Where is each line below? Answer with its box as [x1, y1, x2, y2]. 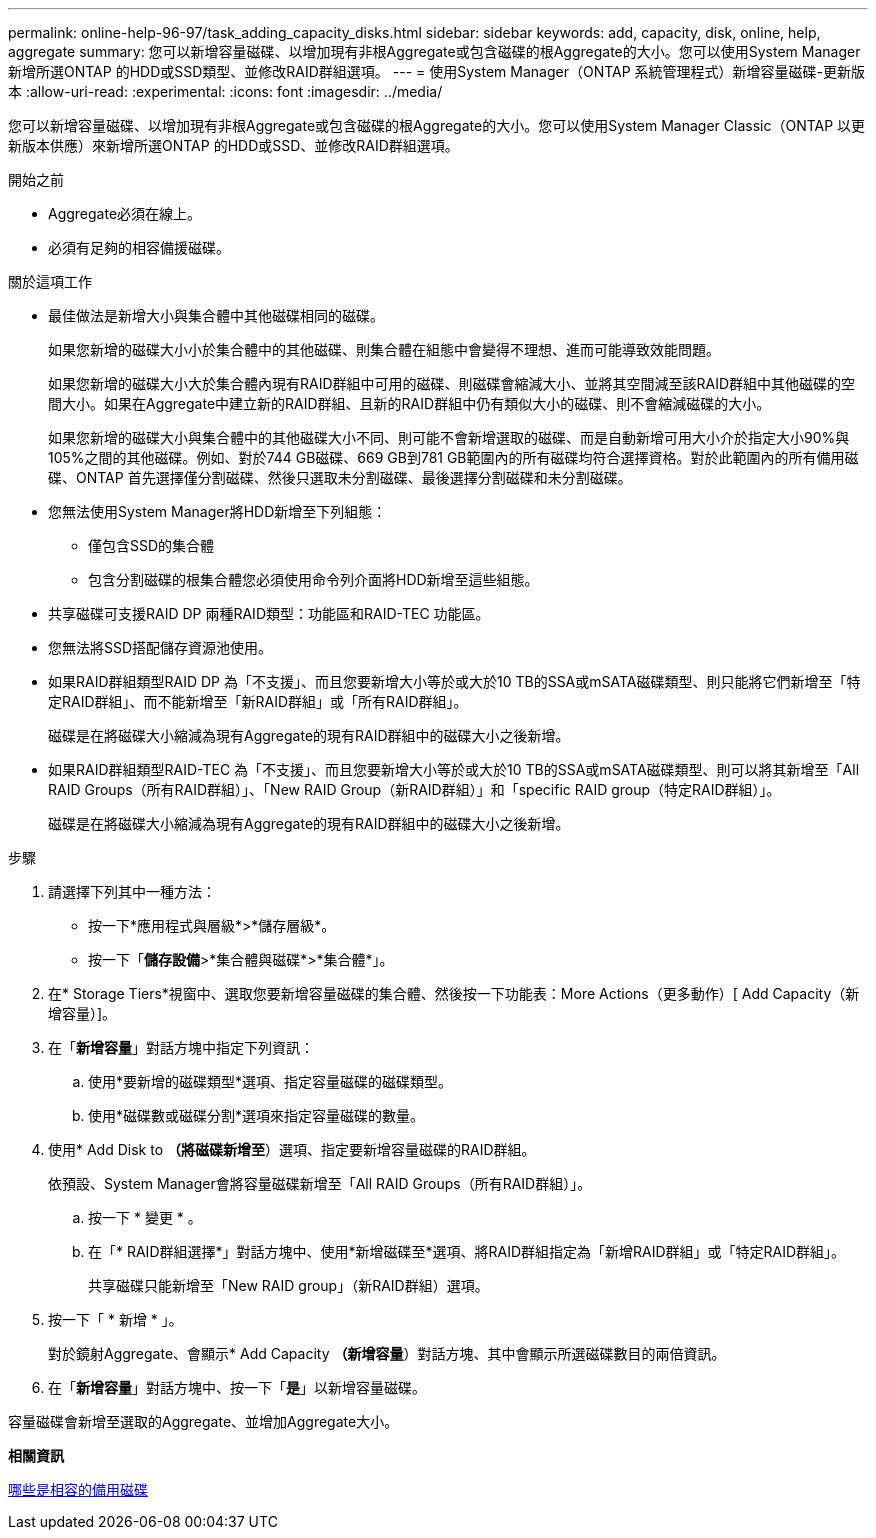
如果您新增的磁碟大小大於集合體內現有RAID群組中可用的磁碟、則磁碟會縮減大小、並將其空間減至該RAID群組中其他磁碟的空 [48, 375, 856, 392]
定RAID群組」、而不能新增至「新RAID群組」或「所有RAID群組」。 [48, 693, 468, 710]
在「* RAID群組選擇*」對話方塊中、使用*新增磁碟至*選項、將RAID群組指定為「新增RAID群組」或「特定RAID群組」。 [88, 1243, 846, 1260]
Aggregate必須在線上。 [48, 205, 202, 222]
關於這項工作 [8, 273, 92, 290]
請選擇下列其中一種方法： [48, 883, 216, 900]
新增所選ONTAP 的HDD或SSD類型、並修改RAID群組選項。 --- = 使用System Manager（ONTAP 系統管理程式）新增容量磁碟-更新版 [8, 63, 866, 80]
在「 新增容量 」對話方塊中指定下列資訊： [48, 1039, 314, 1056]
